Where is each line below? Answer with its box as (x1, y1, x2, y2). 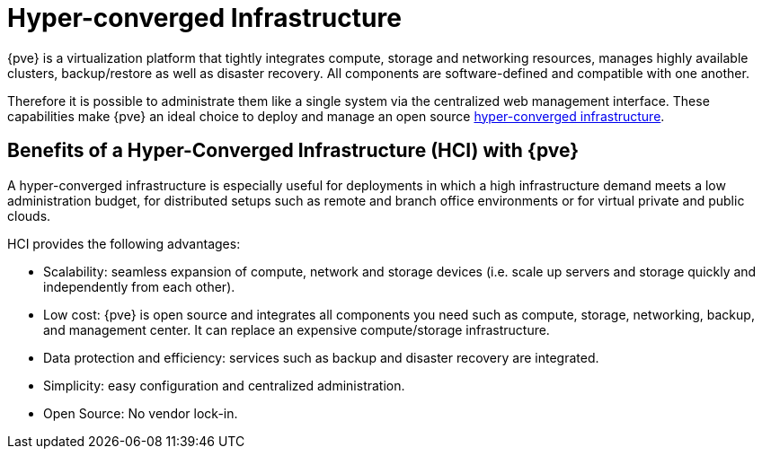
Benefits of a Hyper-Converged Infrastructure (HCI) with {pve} (7, 139, 580, 162)
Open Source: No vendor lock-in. (43, 405, 238, 421)
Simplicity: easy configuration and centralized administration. (43, 377, 405, 393)
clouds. (7, 207, 51, 224)
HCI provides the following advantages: (7, 235, 241, 251)
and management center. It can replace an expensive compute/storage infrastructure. (43, 321, 550, 338)
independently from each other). (43, 278, 235, 294)
